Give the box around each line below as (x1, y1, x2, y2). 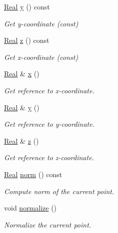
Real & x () (4, 68, 39, 79)
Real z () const (4, 35, 49, 45)
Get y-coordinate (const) (4, 18, 78, 28)
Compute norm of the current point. (4, 186, 114, 196)
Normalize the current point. (4, 219, 91, 230)
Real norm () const (4, 169, 62, 179)
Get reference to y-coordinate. (4, 119, 94, 129)
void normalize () (4, 203, 57, 213)
